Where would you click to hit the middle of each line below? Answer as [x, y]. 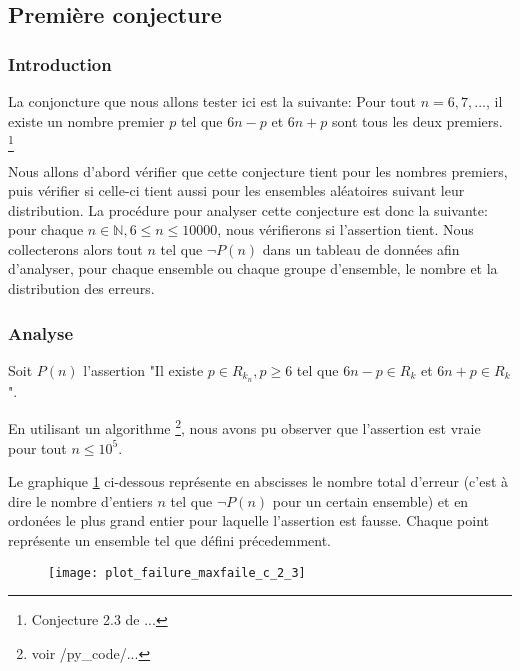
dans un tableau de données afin [361, 248]
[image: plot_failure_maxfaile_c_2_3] [177, 572]
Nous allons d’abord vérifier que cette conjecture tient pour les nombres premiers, [258, 170]
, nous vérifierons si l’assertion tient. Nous [345, 229]
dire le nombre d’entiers [80, 500]
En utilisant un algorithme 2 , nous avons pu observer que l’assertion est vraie [244, 426]
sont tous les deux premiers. [417, 120]
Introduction [60, 63]
